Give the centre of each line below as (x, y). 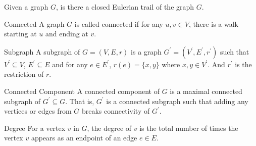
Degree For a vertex (35, 128)
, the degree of (109, 128)
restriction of (24, 74)
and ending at (67, 34)
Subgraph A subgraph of (42, 51)
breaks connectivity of (116, 111)
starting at (20, 34)
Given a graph (26, 7)
